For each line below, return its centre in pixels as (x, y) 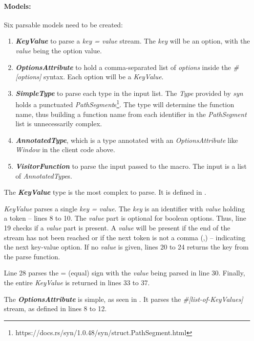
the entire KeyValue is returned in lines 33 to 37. (77, 282)
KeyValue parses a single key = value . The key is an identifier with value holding (125, 208)
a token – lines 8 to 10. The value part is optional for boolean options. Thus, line (125, 218)
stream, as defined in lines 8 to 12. (55, 308)
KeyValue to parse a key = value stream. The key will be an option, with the (133, 41)
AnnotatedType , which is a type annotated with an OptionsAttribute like (127, 140)
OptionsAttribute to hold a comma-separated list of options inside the (123, 67)
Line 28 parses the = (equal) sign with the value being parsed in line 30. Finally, (125, 273)
